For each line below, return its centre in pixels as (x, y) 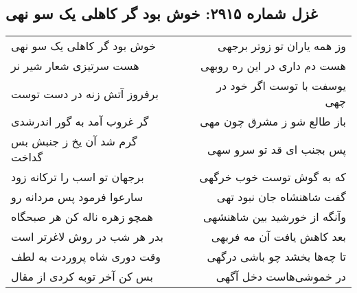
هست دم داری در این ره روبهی (273, 66)
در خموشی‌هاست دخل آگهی (281, 277)
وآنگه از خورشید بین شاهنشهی (274, 217)
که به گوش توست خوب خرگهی (273, 177)
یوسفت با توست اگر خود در (281, 86)
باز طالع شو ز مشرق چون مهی (273, 121)
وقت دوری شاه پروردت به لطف (86, 257)
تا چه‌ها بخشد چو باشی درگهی (276, 257)
